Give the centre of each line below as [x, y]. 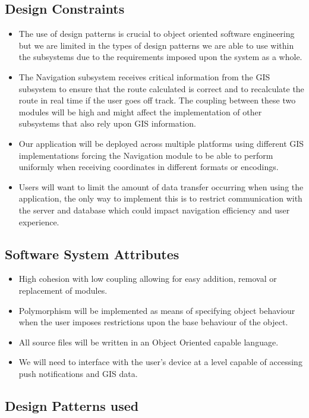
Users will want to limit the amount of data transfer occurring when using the [161, 186]
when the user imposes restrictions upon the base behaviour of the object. [153, 322]
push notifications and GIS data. [78, 373]
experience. [39, 221]
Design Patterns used [72, 405]
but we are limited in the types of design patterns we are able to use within [156, 45]
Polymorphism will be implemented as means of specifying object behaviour [157, 310]
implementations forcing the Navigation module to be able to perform [146, 155]
